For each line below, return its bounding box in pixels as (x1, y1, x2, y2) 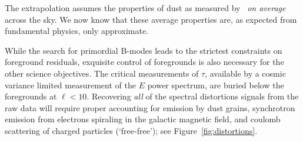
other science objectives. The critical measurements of (5, 67, 199, 79)
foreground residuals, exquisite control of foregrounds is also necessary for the (5, 56, 284, 68)
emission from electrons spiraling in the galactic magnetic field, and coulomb (5, 113, 281, 125)
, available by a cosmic (205, 67, 286, 79)
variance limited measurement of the (5, 78, 136, 91)
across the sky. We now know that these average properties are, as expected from (5, 13, 297, 25)
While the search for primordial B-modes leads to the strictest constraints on (5, 44, 282, 56)
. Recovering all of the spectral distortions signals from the (86, 90, 299, 102)
